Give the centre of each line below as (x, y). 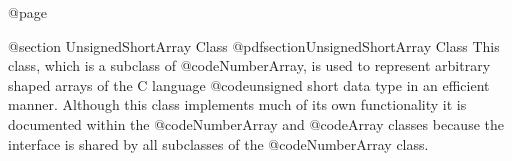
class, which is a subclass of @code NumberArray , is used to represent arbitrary (249, 65)
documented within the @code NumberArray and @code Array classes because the (256, 123)
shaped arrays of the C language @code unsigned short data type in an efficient (249, 84)
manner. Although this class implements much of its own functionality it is (237, 104)
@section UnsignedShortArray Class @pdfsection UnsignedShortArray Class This (254, 45)
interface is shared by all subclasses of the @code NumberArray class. (218, 143)
